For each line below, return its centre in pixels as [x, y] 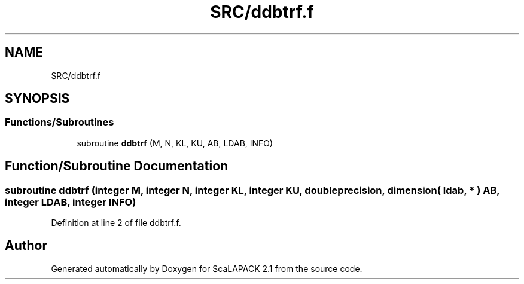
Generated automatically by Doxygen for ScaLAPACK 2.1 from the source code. [207, 268]
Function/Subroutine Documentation [117, 166]
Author [26, 246]
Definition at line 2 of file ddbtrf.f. [116, 223]
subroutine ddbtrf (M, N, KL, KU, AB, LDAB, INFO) [175, 143]
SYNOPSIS [37, 99]
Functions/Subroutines [60, 122]
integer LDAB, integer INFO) [71, 202]
